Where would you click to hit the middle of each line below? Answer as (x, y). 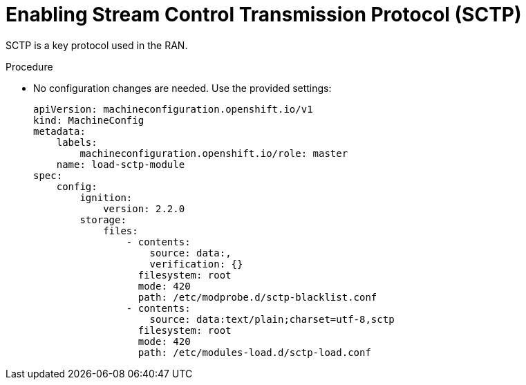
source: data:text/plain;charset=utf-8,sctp (272, 319)
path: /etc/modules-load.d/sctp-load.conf (254, 352)
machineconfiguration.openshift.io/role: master (214, 153)
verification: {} (196, 264)
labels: (77, 142)
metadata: (59, 131)
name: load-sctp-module (121, 164)
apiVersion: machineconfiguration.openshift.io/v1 (173, 109)
